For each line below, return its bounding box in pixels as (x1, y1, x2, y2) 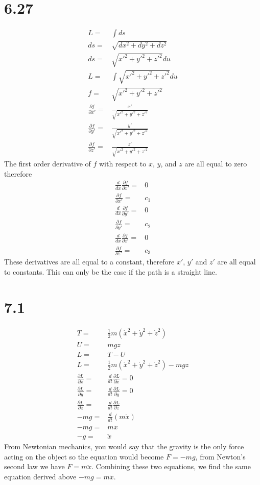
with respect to (99, 158, 147, 169)
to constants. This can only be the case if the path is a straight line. (4, 266, 217, 277)
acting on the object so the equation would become (4, 451, 164, 462)
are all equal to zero (184, 158, 247, 169)
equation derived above (4, 471, 77, 482)
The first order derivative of (4, 158, 91, 169)
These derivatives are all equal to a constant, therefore (4, 256, 175, 267)
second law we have (4, 461, 65, 472)
